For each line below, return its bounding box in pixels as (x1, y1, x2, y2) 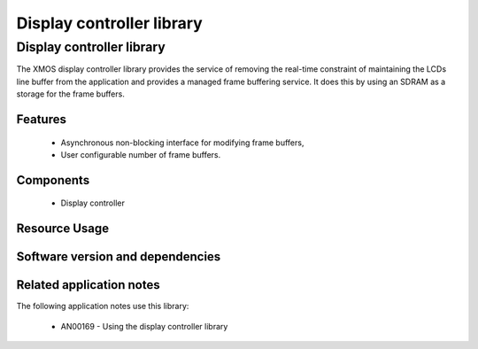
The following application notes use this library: (16, 301, 189, 312)
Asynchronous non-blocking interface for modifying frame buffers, (60, 137, 305, 148)
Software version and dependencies (16, 249, 221, 265)
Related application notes (16, 277, 160, 292)
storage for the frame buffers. (16, 89, 126, 99)
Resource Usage (16, 221, 110, 237)
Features (16, 112, 66, 127)
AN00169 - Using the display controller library (60, 321, 228, 331)
